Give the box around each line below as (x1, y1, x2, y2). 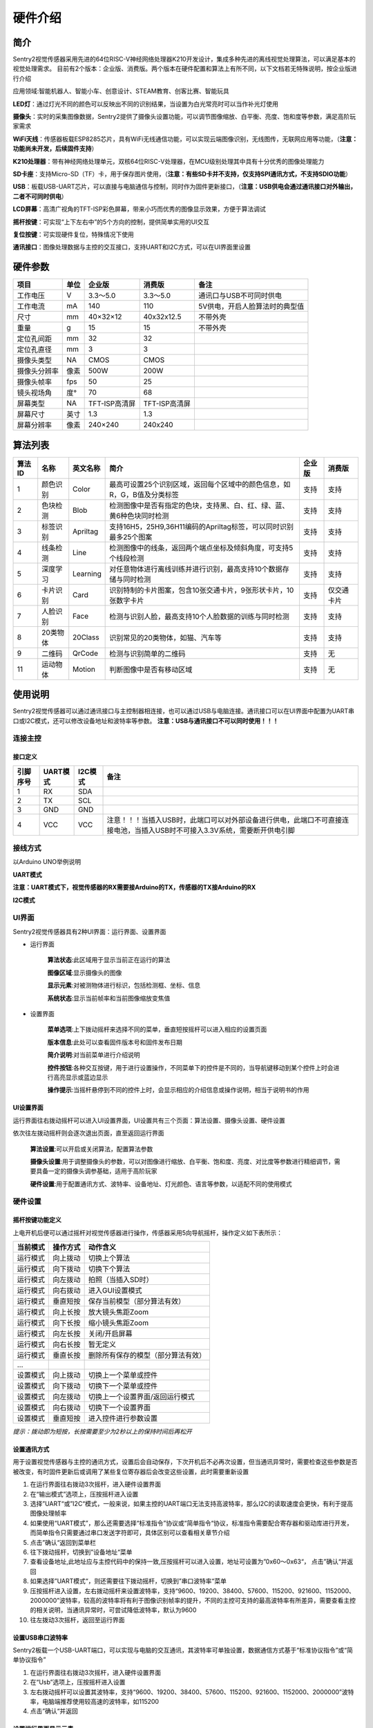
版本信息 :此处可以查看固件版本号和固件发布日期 (47, 1037, 183, 1046)
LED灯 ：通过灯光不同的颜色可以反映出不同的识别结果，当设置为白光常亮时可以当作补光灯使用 (12, 100, 279, 108)
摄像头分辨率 (17, 366, 59, 376)
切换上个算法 (88, 1253, 131, 1263)
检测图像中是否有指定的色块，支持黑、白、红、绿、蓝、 (109, 500, 289, 510)
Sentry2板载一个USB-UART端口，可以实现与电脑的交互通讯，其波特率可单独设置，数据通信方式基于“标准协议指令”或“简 (12, 1646, 354, 1655)
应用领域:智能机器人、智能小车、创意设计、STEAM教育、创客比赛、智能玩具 (12, 87, 229, 95)
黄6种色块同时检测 (109, 511, 169, 520)
